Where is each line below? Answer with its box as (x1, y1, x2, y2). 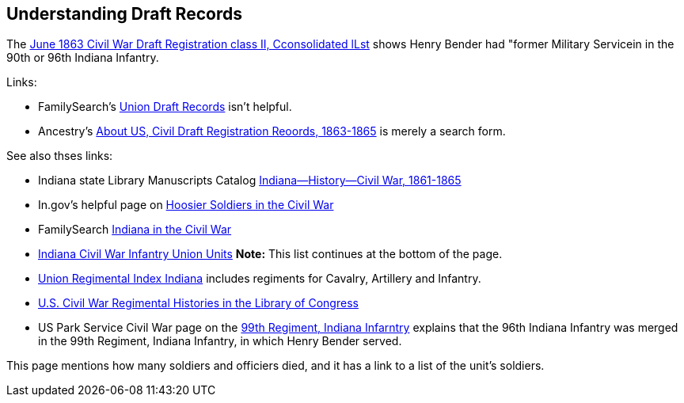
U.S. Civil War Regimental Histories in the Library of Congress (38, 296, 359, 310)
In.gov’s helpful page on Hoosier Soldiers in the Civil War (38, 198, 334, 212)
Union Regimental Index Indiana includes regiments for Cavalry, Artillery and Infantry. (38, 272, 481, 286)
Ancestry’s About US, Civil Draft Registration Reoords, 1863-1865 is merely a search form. (38, 124, 506, 139)
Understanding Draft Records (6, 4, 242, 24)
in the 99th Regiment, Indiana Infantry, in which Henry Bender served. (38, 334, 402, 348)
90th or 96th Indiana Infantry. (6, 51, 159, 65)
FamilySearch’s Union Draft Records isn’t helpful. (38, 100, 292, 114)
